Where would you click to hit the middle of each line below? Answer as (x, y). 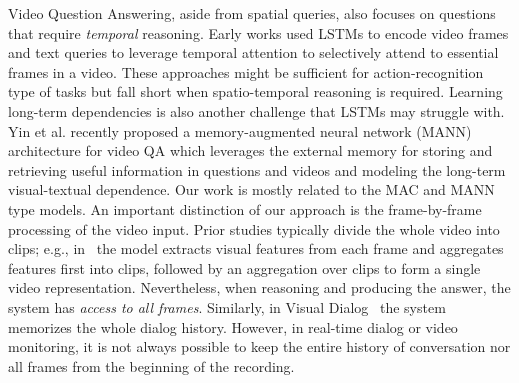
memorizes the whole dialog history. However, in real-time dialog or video (233, 326)
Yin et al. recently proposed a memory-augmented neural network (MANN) (240, 130)
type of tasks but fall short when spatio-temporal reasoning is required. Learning (255, 91)
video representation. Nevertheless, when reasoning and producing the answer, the (259, 287)
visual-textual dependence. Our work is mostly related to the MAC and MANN (251, 189)
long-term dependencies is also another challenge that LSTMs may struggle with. (256, 110)
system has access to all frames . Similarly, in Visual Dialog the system (227, 306)
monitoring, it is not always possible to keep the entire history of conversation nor (259, 346)
